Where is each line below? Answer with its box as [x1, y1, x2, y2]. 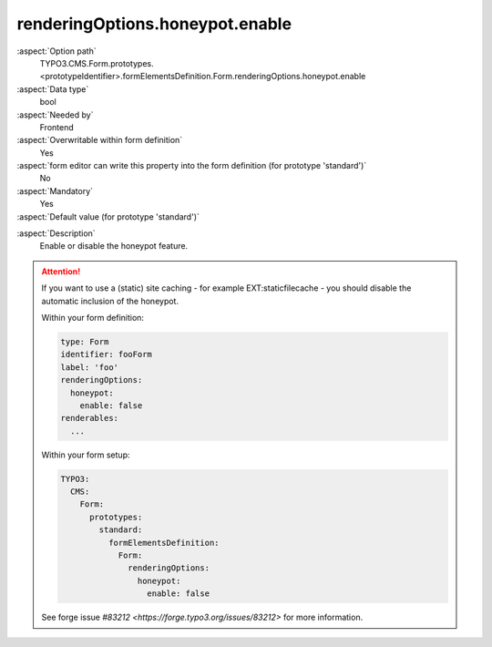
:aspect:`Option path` [16, 46, 97, 56]
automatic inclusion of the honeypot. [41, 295, 179, 306]
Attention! [41, 265, 81, 277]
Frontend [39, 121, 75, 132]
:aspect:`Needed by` [16, 109, 94, 120]
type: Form [60, 336, 109, 346]
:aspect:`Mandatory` [16, 185, 94, 196]
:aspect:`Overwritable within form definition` [16, 135, 183, 146]
